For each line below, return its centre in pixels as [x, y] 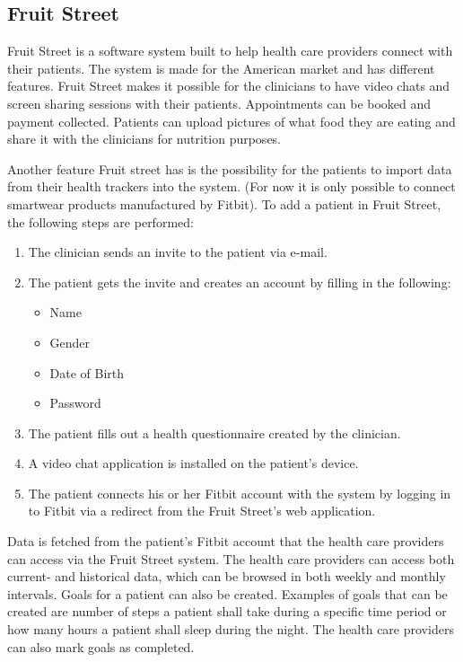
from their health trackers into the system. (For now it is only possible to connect [231, 186]
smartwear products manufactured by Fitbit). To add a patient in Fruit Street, [224, 203]
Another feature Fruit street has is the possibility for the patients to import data [230, 168]
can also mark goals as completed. [101, 646]
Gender [70, 342]
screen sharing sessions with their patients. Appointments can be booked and [219, 103]
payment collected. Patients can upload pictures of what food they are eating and [231, 121]
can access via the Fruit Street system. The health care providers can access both [231, 558]
